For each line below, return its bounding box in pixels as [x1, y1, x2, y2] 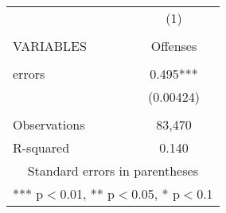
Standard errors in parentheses [27, 161, 198, 180]
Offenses [150, 37, 197, 55]
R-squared [13, 138, 70, 157]
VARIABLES [13, 37, 87, 55]
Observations [13, 115, 85, 134]
